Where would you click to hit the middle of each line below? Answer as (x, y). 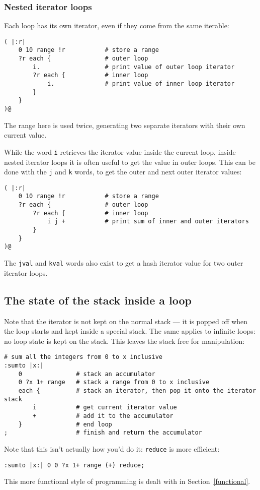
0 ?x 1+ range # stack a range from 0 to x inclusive (114, 382)
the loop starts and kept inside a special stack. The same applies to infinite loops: (130, 331)
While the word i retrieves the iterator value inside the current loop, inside (120, 151)
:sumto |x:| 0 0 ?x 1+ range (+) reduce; (74, 465)
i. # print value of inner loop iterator (141, 84)
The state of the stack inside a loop (98, 300)
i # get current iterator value (105, 408)
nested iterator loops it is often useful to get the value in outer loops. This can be (130, 162)
